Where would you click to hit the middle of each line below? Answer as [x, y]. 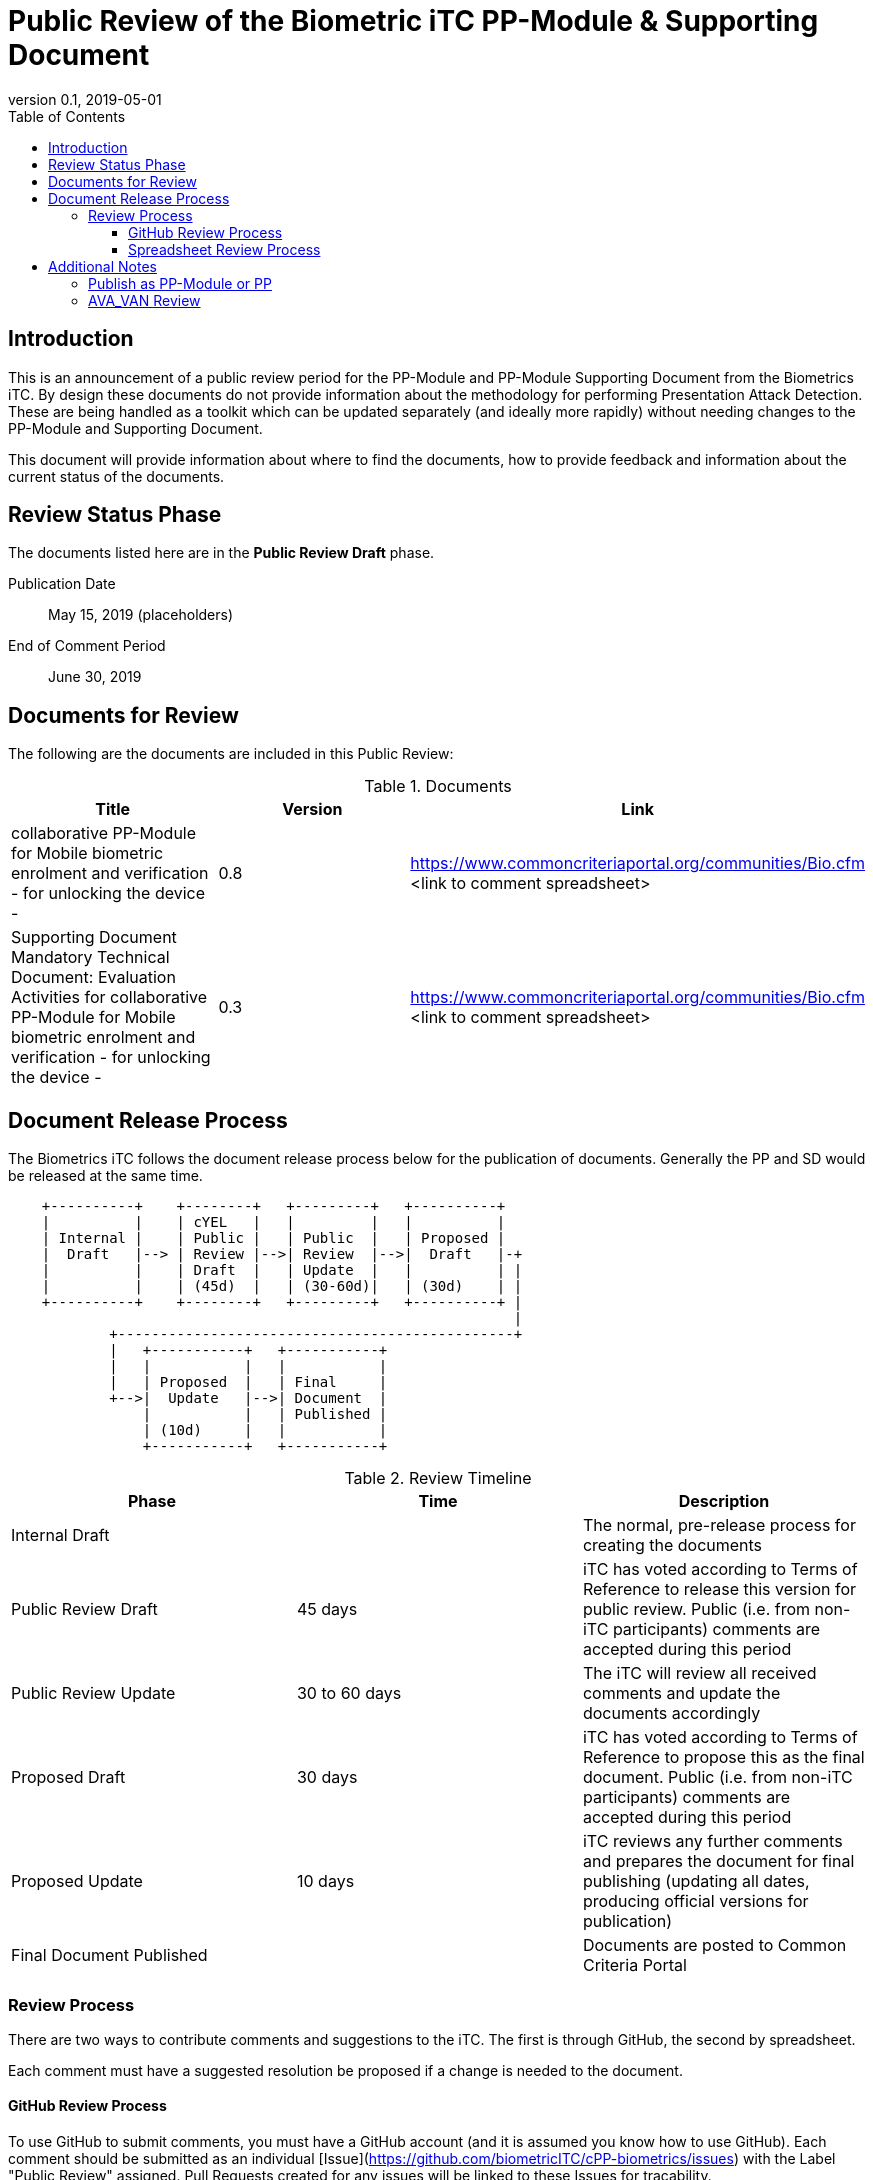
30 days [327, 1777]
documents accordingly [671, 1713]
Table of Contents [67, 116]
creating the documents [672, 1545]
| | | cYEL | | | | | [273, 1222]
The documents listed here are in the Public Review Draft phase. [221, 553]
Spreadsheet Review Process [224, 249]
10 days [325, 1881]
